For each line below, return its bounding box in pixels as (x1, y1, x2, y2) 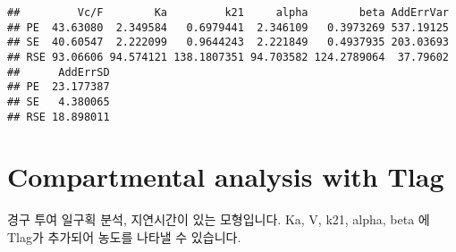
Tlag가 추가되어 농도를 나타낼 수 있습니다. (7, 227, 241, 246)
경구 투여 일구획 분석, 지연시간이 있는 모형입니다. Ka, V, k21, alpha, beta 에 (7, 210, 430, 229)
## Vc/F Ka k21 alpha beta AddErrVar (7, 6, 449, 19)
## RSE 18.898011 (7, 110, 110, 123)
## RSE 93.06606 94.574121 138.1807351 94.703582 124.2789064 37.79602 (7, 50, 449, 63)
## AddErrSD (7, 65, 110, 79)
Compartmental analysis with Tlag (7, 158, 444, 195)
